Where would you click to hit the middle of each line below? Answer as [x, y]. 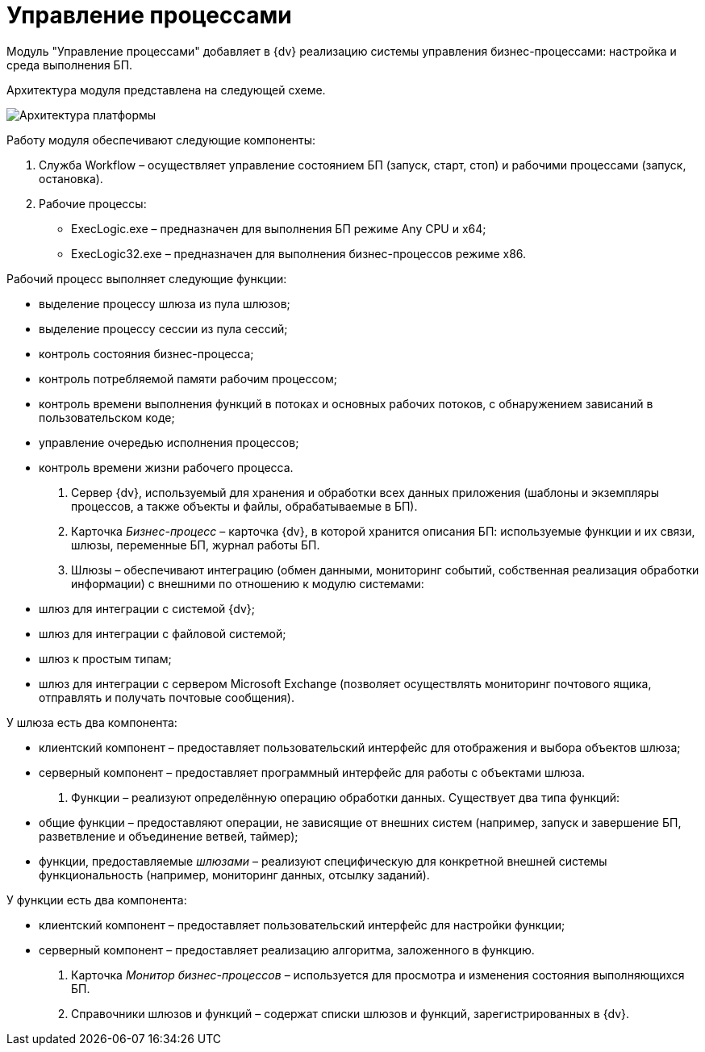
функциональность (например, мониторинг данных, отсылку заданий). [234, 875]
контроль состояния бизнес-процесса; [146, 353]
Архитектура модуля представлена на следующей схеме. [166, 90]
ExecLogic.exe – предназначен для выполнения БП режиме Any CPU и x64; [279, 228]
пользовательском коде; [107, 417]
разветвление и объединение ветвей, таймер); [169, 836]
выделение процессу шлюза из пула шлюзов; [165, 303]
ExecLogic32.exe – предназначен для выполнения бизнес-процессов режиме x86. [299, 253]
